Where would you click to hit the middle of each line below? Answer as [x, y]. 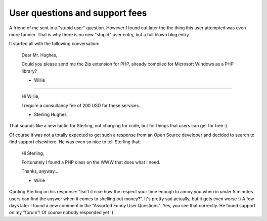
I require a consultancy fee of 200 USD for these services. [81, 105]
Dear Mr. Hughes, [40, 55]
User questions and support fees [78, 13]
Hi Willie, [30, 96]
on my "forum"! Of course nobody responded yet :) [61, 213]
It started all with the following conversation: [54, 44]
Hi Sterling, [33, 153]
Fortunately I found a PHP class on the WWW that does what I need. [91, 162]
